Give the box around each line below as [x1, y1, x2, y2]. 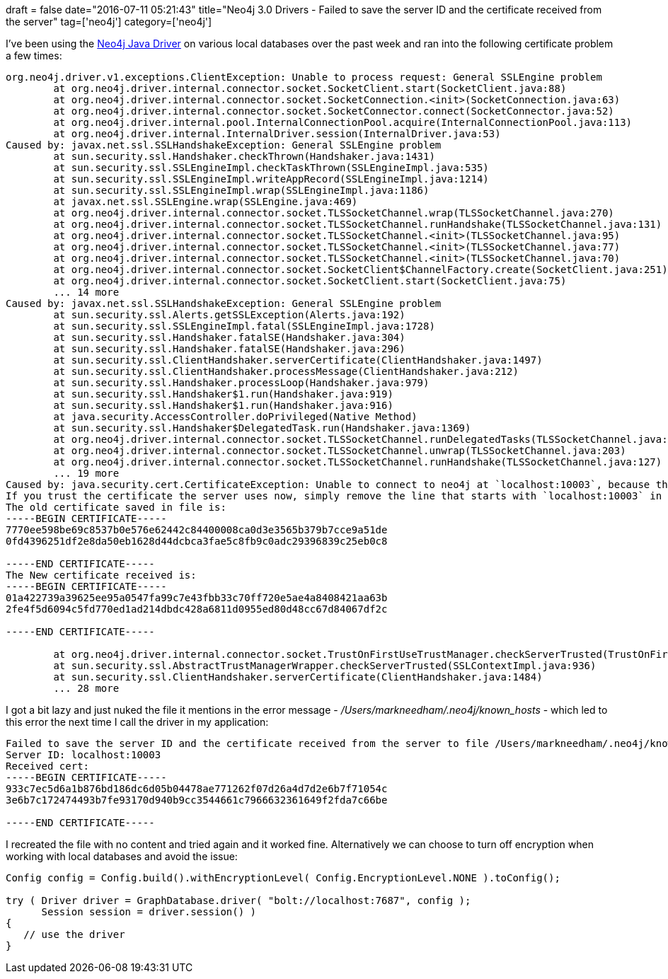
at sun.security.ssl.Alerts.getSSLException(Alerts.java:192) [53, 309, 405, 320]
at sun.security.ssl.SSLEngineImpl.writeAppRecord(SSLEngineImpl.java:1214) [53, 173, 489, 185]
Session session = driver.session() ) [41, 906, 257, 917]
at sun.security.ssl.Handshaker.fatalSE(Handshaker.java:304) [53, 332, 405, 343]
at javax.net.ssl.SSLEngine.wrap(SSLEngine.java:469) [53, 196, 358, 207]
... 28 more [53, 683, 120, 694]
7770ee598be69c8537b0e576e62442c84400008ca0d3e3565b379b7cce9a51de [6, 524, 388, 535]
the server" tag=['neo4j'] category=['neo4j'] [6, 16, 212, 28]
